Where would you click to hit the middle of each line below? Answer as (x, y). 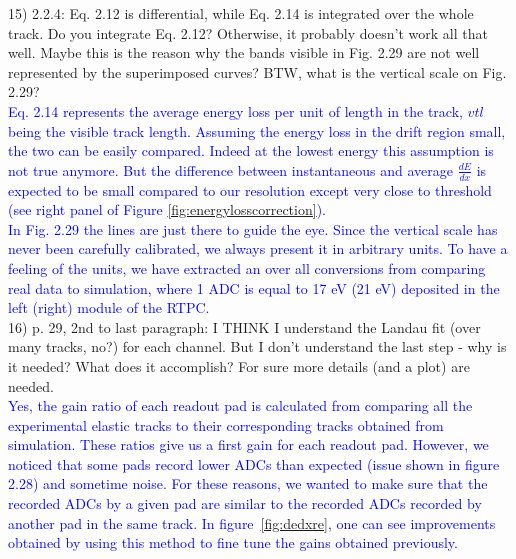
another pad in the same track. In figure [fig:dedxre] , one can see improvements (252, 522)
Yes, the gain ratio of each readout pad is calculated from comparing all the (240, 405)
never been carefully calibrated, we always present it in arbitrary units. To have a (258, 248)
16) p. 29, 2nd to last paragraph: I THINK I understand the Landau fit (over (244, 326)
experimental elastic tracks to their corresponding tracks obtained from (226, 424)
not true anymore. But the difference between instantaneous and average (230, 169)
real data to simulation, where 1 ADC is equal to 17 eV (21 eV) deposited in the (254, 287)
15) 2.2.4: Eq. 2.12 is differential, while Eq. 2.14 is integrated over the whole (241, 13)
